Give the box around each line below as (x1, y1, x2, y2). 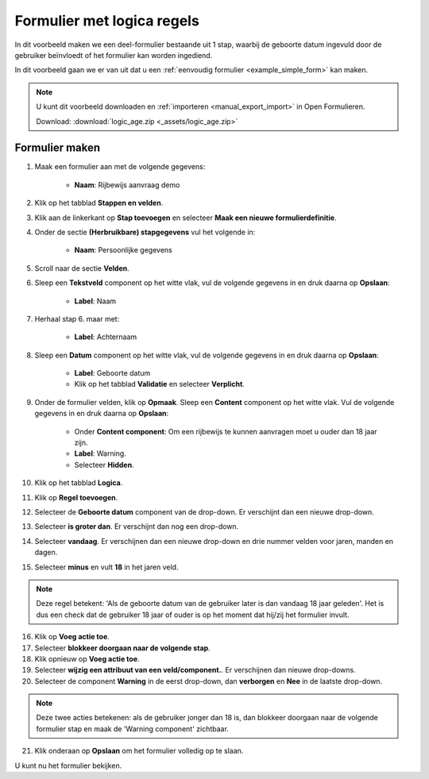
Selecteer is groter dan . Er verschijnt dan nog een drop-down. (34, 522, 239, 531)
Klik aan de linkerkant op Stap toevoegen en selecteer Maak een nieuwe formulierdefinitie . (34, 213, 337, 222)
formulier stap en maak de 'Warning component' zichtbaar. (36, 723, 230, 734)
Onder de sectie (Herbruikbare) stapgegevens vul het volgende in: (34, 227, 256, 237)
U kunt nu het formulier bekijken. (14, 761, 122, 770)
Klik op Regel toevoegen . (34, 492, 118, 502)
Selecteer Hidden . (74, 460, 134, 469)
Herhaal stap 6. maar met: (34, 314, 120, 323)
